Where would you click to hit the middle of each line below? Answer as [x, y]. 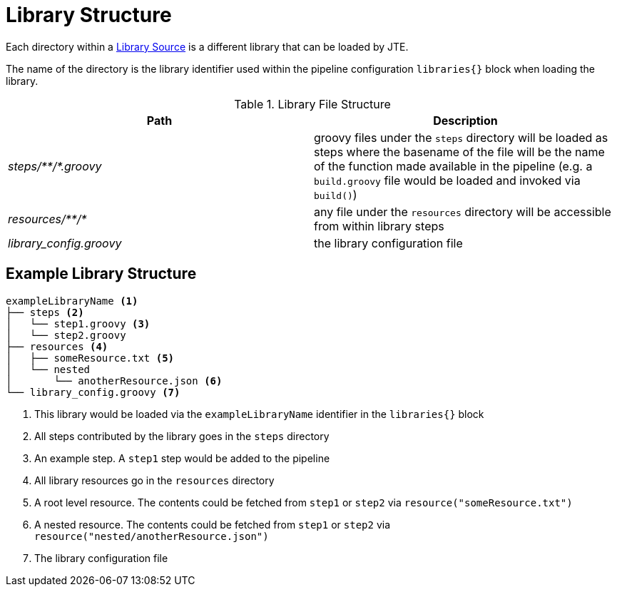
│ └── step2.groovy [66, 335]
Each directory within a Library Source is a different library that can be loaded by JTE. [207, 46]
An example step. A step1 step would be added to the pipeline [182, 458]
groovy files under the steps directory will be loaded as [461, 137]
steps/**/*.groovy [55, 166]
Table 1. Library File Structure [312, 104]
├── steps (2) [45, 312]
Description [465, 120]
